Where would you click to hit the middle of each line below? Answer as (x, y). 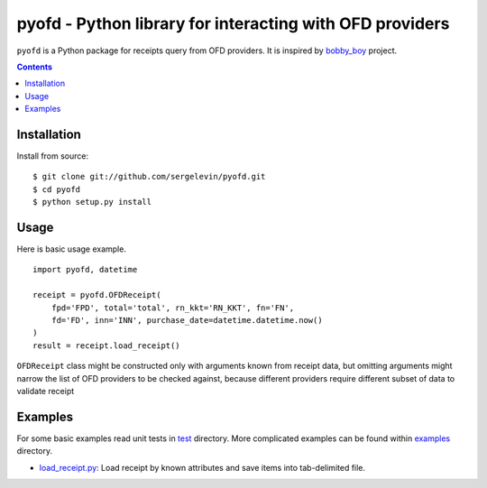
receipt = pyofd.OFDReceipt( (97, 295)
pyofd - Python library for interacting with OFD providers (233, 23)
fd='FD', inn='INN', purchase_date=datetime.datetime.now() (187, 321)
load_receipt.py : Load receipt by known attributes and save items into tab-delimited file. (202, 467)
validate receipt (46, 391)
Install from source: (53, 156)
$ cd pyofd (57, 189)
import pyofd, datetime (85, 270)
